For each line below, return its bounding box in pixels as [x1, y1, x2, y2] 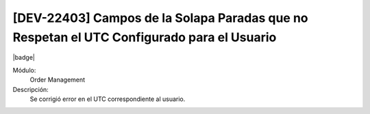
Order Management [29, 76, 86, 84]
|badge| [12, 54, 36, 62]
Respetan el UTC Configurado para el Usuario [12, 30, 277, 45]
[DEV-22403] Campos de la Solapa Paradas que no [12, 10, 308, 25]
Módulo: [12, 66, 36, 74]
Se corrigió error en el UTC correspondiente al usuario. [29, 95, 186, 103]
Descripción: [12, 85, 49, 93]
